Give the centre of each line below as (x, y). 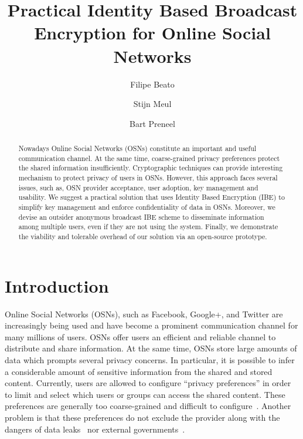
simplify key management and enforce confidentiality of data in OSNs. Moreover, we (147, 207)
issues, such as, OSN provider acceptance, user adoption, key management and (138, 187)
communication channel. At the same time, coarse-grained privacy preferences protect (149, 158)
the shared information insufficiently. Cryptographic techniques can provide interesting (151, 168)
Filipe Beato (152, 84)
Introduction (57, 285)
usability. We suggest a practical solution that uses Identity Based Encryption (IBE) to (151, 197)
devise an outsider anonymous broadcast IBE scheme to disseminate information (141, 217)
